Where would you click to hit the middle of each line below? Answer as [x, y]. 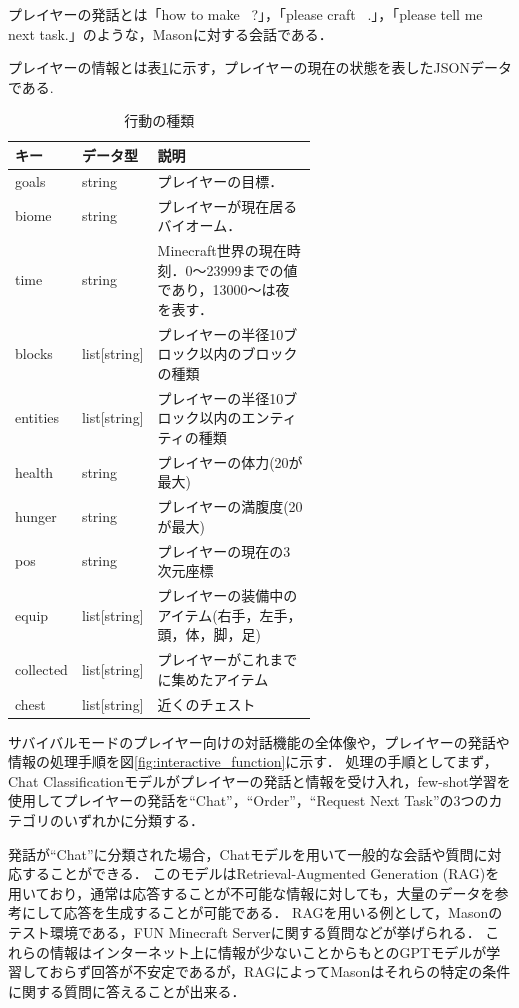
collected [41, 668]
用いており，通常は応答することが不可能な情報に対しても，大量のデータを [251, 892]
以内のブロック [248, 353]
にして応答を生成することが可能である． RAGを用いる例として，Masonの [262, 912]
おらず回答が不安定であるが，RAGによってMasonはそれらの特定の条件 [280, 971]
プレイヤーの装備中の [227, 595]
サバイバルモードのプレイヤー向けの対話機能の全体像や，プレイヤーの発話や [259, 741]
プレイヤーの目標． [220, 180]
